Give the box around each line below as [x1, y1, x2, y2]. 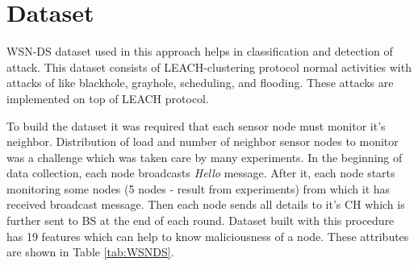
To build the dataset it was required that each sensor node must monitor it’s [6, 117, 386, 134]
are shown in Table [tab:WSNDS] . [6, 243, 174, 260]
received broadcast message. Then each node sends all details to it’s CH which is [6, 196, 405, 213]
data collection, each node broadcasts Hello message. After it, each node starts [6, 164, 395, 181]
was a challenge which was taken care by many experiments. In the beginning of [6, 148, 403, 165]
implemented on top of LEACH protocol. [6, 89, 209, 106]
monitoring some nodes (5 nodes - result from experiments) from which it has [6, 180, 391, 197]
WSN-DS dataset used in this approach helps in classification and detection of [6, 43, 393, 60]
